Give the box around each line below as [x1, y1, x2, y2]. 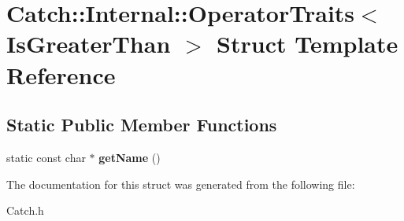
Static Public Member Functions [6, 112, 277, 137]
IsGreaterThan [6, 28, 171, 60]
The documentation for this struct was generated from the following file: [6, 175, 355, 192]
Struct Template [217, 28, 398, 60]
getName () [98, 149, 161, 165]
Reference [6, 58, 116, 90]
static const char [6, 149, 86, 165]
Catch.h [6, 202, 44, 219]
